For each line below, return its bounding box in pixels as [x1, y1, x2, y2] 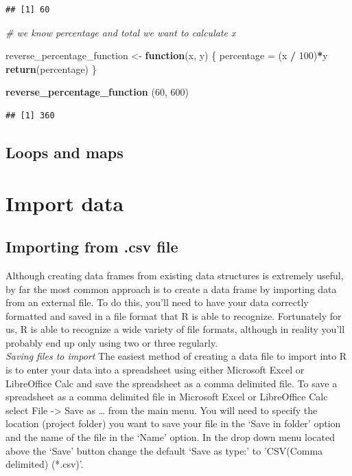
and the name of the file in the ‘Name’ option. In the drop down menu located [5, 430, 335, 444]
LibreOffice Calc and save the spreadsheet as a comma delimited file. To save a [5, 376, 338, 390]
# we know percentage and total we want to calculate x [5, 25, 236, 39]
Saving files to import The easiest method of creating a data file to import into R [5, 349, 347, 363]
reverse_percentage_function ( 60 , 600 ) [5, 85, 189, 99]
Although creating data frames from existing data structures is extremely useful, [5, 268, 344, 282]
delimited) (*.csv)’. [5, 457, 84, 471]
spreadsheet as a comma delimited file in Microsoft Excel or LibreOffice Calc [5, 389, 328, 404]
